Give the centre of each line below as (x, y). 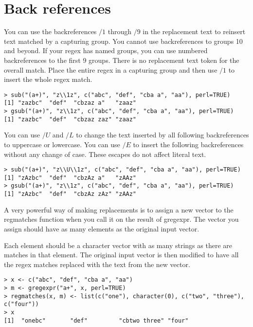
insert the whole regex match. (48, 79)
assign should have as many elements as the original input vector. (102, 228)
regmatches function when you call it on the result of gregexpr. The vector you (121, 219)
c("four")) (21, 304)
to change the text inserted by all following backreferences (163, 135)
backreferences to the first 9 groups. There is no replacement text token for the (122, 60)
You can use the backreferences (50, 31)
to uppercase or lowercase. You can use (62, 144)
